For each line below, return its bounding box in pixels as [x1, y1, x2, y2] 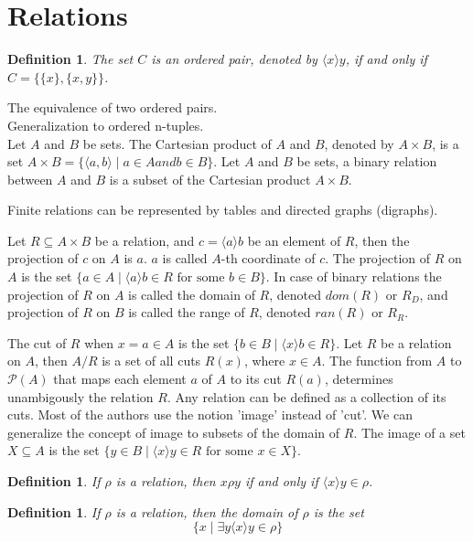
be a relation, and [94, 230, 195, 250]
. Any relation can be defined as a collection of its [167, 387, 446, 406]
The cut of [7, 333, 67, 352]
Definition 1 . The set [7, 49, 134, 69]
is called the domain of [128, 284, 255, 303]
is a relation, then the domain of [115, 502, 298, 521]
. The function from [321, 351, 433, 370]
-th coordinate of [220, 249, 316, 268]
